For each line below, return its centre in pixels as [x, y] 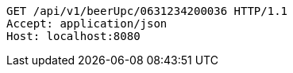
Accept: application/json [87, 24]
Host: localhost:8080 [73, 36]
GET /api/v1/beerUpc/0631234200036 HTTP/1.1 [147, 11]
